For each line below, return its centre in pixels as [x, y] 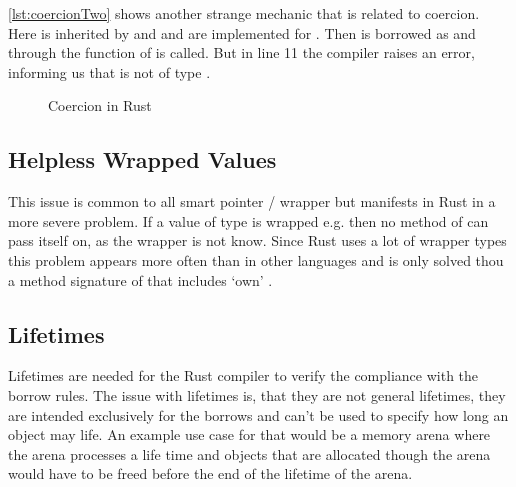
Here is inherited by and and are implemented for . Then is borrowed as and [242, 32]
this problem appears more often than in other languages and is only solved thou [256, 259]
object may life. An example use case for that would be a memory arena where [249, 434]
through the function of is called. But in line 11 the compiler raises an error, [241, 52]
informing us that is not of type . [109, 71]
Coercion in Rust [100, 105]
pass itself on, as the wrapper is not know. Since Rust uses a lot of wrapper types [257, 240]
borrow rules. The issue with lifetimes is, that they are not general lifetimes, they [257, 394]
